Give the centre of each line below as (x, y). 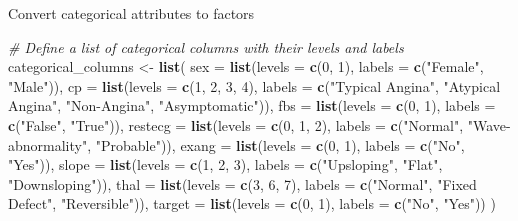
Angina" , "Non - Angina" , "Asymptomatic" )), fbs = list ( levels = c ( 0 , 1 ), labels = (252, 105)
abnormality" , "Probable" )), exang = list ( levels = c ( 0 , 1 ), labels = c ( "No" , (236, 144)
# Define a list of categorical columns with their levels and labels (206, 46)
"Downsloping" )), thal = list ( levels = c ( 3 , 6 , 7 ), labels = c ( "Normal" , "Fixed (242, 183)
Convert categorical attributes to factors (131, 13)
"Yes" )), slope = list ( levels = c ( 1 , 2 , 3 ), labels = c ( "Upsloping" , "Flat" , (225, 164)
